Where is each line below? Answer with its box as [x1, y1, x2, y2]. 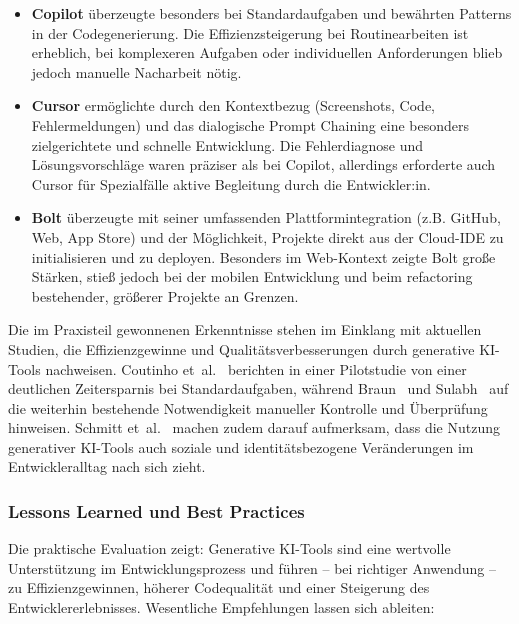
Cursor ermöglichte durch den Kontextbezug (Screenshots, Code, [31, 95, 435, 116]
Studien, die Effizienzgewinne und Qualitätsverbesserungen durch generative [8, 338, 475, 359]
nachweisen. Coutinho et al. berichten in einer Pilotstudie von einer [45, 358, 467, 379]
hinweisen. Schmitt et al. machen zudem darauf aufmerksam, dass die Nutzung [8, 417, 500, 438]
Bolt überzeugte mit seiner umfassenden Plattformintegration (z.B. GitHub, [31, 207, 501, 228]
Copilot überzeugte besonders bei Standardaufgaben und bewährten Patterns [31, 3, 512, 23]
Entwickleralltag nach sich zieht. [8, 456, 206, 477]
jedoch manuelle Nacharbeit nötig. [31, 61, 242, 82]
